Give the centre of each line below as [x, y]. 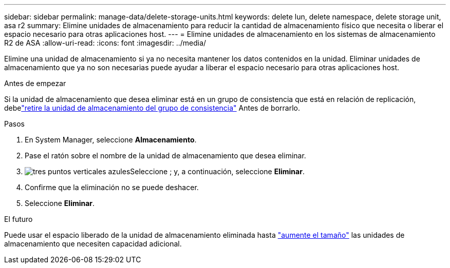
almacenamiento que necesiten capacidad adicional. [93, 244]
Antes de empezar [35, 83]
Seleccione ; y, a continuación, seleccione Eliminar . [217, 171]
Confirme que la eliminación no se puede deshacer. [112, 187]
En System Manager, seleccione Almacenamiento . [111, 140]
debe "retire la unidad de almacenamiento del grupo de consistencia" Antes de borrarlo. [152, 108]
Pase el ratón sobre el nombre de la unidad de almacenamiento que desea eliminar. [165, 156]
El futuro [18, 219]
